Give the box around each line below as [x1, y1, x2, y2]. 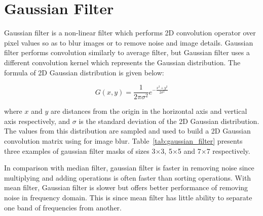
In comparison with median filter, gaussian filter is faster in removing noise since [4, 162, 254, 173]
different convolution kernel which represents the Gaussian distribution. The [4, 57, 241, 67]
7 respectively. [206, 145, 250, 156]
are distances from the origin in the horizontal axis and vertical [50, 106, 247, 116]
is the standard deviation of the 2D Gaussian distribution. [79, 115, 259, 126]
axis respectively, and [4, 115, 70, 126]
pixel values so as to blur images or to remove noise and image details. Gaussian [4, 37, 253, 48]
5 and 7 [177, 145, 201, 156]
